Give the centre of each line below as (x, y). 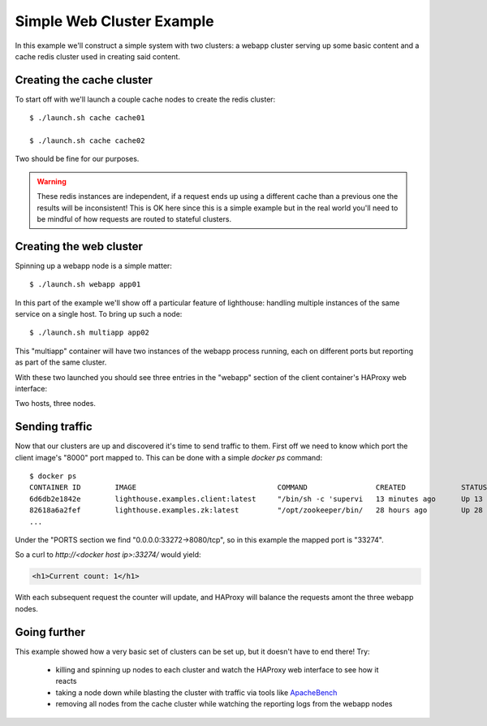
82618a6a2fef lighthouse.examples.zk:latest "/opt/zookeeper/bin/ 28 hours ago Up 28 (256, 510)
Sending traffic (54, 427)
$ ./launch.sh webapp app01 (85, 285)
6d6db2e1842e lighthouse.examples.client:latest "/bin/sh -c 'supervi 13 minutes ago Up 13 (256, 499)
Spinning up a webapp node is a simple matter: (93, 266)
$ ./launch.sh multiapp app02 (90, 333)
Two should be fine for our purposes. (77, 159)
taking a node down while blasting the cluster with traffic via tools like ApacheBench (196, 692)
